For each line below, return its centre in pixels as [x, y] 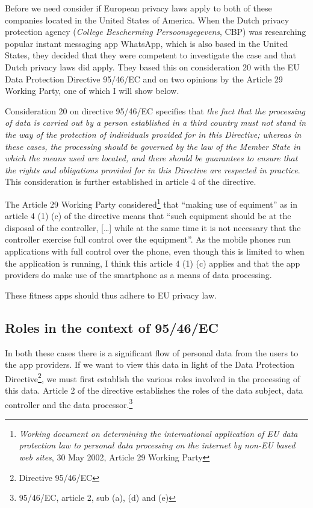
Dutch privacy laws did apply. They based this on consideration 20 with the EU [152, 67]
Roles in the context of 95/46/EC [112, 327]
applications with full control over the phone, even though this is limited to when [155, 251]
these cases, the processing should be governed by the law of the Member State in [153, 146]
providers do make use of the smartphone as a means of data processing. [138, 275]
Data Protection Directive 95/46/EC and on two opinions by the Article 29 [144, 79]
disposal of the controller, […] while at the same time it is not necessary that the [153, 227]
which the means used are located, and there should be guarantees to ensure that [151, 158]
